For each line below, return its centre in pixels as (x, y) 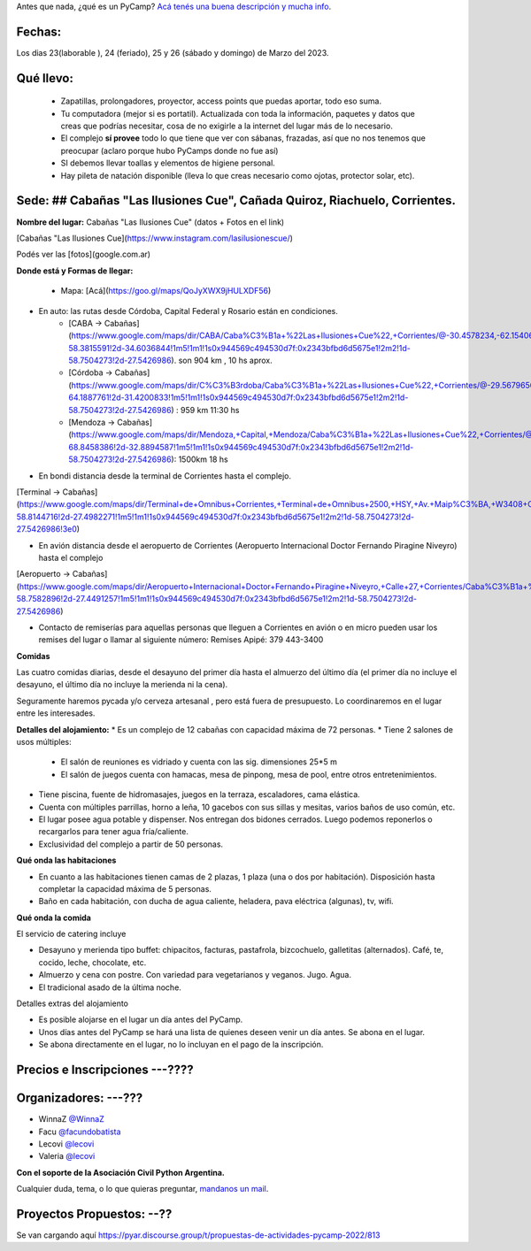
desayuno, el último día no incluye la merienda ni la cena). (122, 685)
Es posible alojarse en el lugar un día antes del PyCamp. (141, 1020)
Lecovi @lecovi (66, 1144)
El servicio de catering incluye (71, 934)
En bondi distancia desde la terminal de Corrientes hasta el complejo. (165, 476)
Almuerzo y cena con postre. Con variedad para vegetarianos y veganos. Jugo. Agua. (195, 975)
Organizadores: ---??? (80, 1098)
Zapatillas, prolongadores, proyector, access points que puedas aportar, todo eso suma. (221, 101)
